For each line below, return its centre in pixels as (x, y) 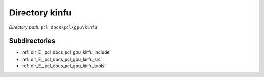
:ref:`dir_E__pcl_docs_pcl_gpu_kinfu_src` (62, 59)
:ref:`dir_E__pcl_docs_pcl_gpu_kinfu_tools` (64, 66)
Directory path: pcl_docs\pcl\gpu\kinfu (53, 27)
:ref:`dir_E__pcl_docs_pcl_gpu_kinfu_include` (66, 52)
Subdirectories (32, 41)
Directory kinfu (40, 13)
